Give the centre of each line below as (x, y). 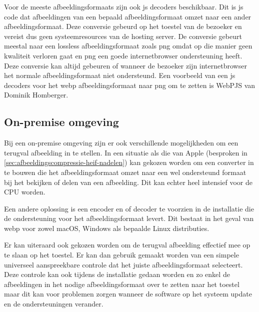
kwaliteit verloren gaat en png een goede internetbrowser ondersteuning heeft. (123, 55)
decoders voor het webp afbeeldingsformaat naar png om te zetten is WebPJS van (130, 85)
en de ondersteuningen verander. (54, 304)
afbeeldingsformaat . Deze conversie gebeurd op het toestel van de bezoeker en (123, 26)
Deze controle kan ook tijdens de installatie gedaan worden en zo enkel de (117, 274)
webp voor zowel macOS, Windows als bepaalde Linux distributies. (107, 228)
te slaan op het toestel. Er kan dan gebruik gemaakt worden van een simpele (121, 255)
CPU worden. (25, 192)
